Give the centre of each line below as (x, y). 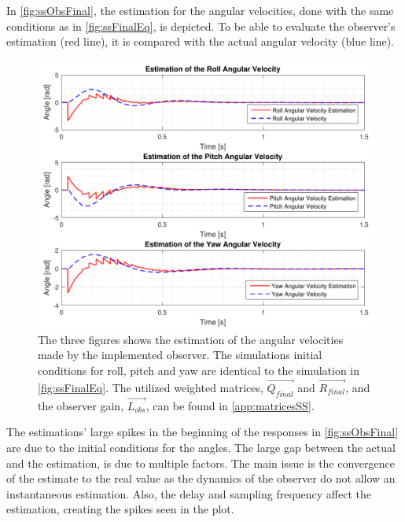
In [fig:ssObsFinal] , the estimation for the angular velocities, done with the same (200, 10)
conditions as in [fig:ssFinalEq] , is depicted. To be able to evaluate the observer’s (201, 26)
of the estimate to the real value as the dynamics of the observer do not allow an (201, 478)
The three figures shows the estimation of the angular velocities (191, 339)
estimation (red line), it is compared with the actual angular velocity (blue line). (201, 41)
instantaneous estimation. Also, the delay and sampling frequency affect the (189, 493)
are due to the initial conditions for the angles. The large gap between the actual (201, 447)
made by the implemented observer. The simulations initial (180, 355)
